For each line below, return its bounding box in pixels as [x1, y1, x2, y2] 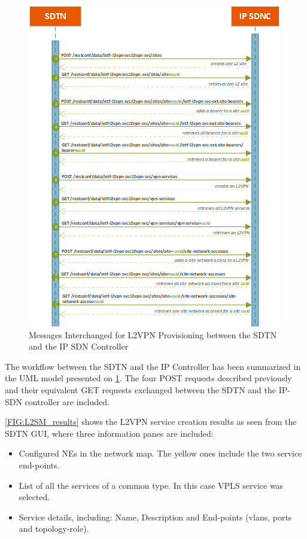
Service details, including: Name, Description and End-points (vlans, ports [19, 510, 292, 523]
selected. [19, 491, 50, 503]
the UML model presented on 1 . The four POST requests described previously [5, 372, 292, 384]
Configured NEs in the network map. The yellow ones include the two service [19, 447, 302, 460]
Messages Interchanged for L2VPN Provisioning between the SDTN [29, 328, 277, 341]
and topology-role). [19, 522, 89, 535]
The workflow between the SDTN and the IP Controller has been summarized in [5, 360, 301, 372]
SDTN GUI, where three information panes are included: [5, 427, 214, 439]
